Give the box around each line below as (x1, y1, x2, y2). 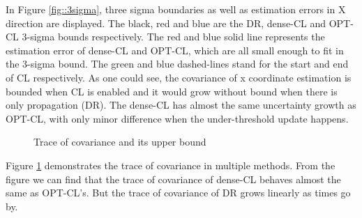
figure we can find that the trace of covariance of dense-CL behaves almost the (6, 171, 341, 186)
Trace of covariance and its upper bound (33, 134, 206, 149)
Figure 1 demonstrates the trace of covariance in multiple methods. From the (6, 157, 335, 172)
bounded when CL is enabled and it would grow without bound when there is (6, 84, 338, 98)
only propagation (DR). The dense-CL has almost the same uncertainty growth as (6, 98, 356, 112)
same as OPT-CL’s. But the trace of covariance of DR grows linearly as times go (6, 185, 351, 200)
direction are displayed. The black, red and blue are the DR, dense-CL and (6, 15, 326, 30)
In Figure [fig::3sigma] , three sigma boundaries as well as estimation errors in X (6, 2, 346, 16)
